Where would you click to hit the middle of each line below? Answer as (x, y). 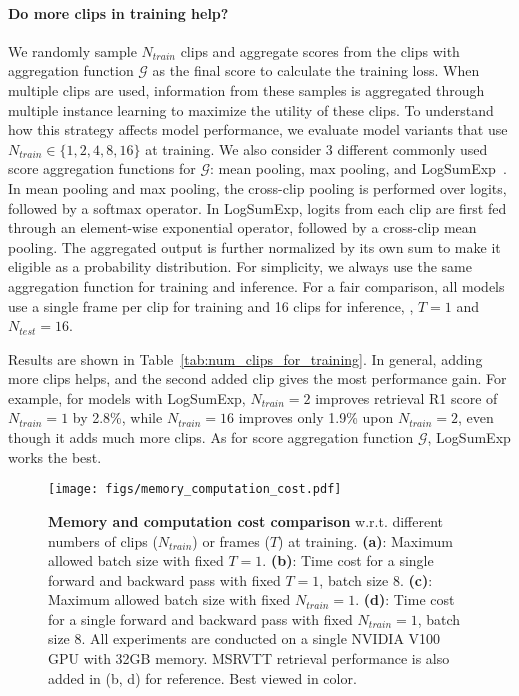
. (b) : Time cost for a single (348, 560)
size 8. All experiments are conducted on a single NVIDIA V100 (244, 638)
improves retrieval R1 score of (406, 397)
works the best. (55, 456)
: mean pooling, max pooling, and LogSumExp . (358, 168)
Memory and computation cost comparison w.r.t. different (246, 520)
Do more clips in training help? (118, 12)
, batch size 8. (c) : (376, 579)
